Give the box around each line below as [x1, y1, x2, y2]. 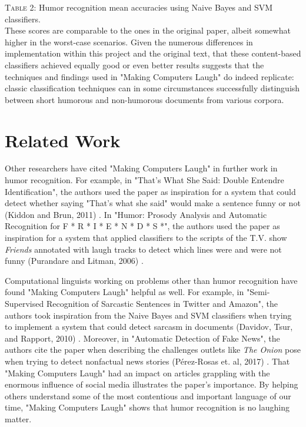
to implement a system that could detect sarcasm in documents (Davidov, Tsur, [5, 320, 293, 333]
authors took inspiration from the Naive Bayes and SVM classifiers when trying [5, 309, 292, 321]
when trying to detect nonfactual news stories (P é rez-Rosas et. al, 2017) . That [5, 355, 290, 367]
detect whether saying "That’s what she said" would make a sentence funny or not [5, 197, 301, 209]
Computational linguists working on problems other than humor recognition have [5, 274, 298, 286]
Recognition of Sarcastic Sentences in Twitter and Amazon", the [46, 297, 278, 309]
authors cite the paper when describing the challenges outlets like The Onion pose [5, 343, 301, 356]
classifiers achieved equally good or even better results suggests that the [5, 58, 264, 71]
